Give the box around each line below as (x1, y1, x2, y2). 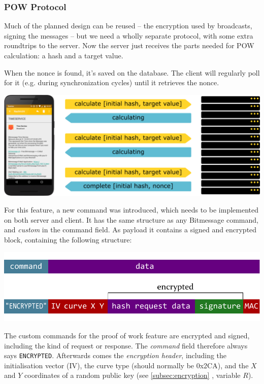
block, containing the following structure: (4, 234, 132, 245)
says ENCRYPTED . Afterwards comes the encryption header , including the (4, 350, 227, 361)
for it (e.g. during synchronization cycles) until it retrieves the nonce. (4, 77, 219, 88)
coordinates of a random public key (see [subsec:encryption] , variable (24, 370, 241, 380)
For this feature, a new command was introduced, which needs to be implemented (4, 204, 259, 215)
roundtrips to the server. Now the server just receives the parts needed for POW (4, 40, 254, 51)
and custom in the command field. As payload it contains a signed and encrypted (4, 224, 257, 235)
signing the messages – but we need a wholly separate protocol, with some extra (4, 30, 253, 41)
